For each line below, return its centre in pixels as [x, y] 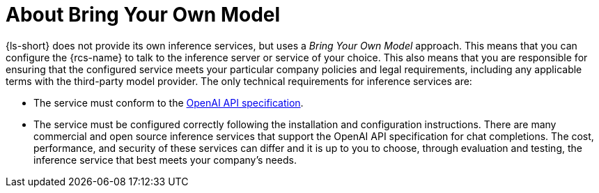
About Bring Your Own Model [143, 15]
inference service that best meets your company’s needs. [165, 160]
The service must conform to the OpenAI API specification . [169, 102]
